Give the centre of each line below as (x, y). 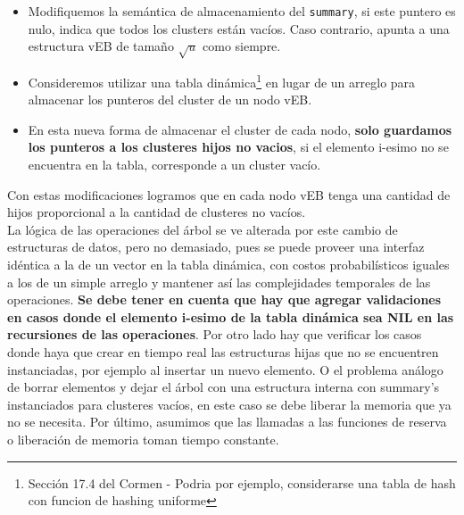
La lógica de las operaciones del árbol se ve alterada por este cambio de (203, 229)
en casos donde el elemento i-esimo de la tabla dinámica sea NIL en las (231, 316)
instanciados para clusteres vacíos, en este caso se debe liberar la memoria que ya (229, 404)
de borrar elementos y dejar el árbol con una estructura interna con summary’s (224, 387)
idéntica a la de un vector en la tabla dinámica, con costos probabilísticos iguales (228, 265)
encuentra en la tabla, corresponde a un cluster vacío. (174, 165)
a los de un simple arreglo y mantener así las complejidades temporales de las (219, 282)
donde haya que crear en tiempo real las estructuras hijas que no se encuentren (223, 351)
